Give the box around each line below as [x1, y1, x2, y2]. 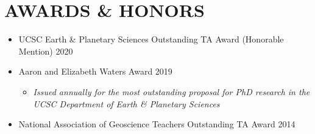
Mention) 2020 [18, 44, 73, 57]
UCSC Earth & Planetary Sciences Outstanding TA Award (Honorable [18, 33, 284, 45]
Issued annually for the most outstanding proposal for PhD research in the [33, 85, 310, 98]
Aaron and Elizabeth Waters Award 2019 [18, 65, 172, 78]
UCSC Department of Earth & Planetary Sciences [33, 97, 220, 110]
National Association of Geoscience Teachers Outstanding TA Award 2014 [18, 118, 296, 130]
